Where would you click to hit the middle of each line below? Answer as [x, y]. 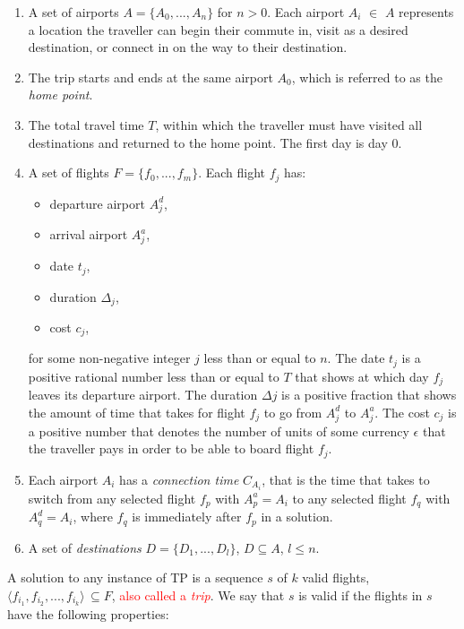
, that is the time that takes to [346, 479]
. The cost [402, 412]
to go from [293, 412]
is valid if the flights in [361, 595]
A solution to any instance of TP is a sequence [135, 577]
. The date [356, 358]
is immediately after [187, 517]
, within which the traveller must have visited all [289, 124]
